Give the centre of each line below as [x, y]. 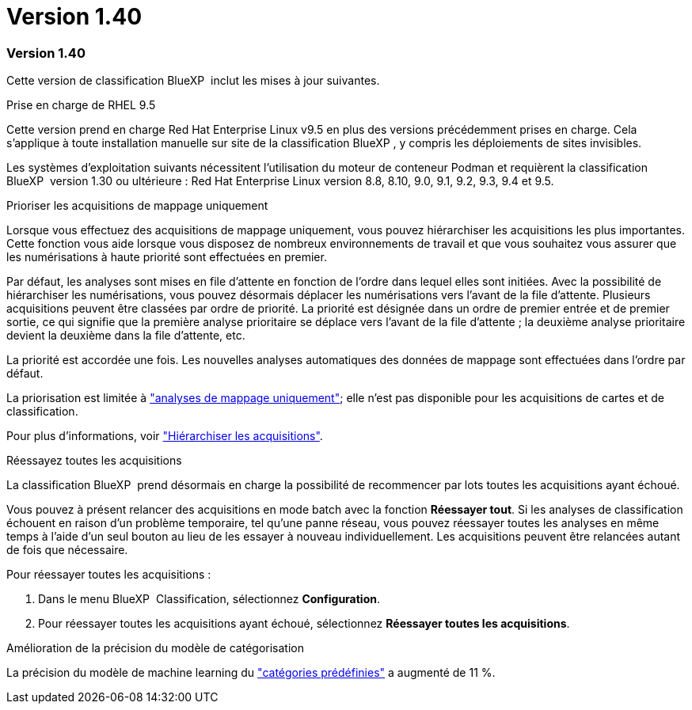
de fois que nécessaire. [67, 550]
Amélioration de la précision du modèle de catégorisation [155, 648]
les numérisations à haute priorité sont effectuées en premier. [167, 257]
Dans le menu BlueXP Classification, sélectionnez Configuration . [209, 599]
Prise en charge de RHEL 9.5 [81, 105]
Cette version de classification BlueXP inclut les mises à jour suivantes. [193, 81]
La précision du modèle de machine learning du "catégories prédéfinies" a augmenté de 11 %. [251, 673]
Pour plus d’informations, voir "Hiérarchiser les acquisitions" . [165, 436]
